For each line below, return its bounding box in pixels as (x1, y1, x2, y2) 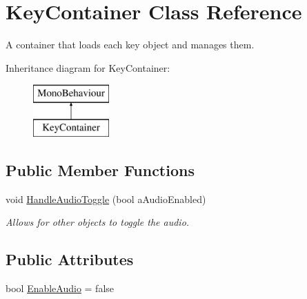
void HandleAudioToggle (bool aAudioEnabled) (6, 191, 206, 206)
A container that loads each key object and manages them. (6, 37, 255, 52)
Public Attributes (6, 249, 134, 270)
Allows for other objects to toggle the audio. (6, 215, 190, 229)
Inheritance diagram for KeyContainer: (6, 60, 170, 75)
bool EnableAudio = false (6, 281, 115, 296)
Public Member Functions (6, 159, 195, 180)
